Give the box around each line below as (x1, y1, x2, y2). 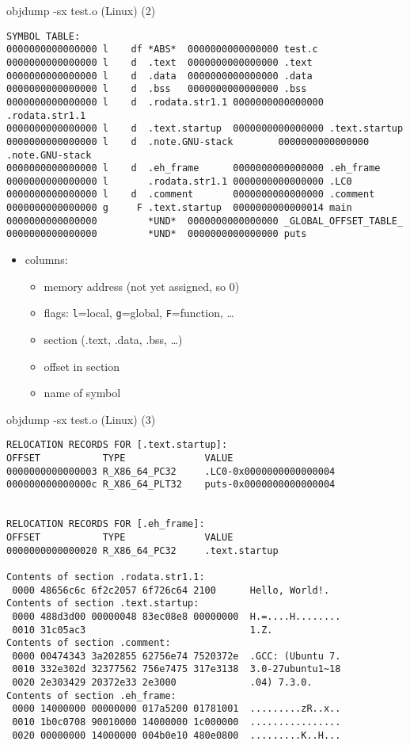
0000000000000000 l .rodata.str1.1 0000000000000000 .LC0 (6, 175, 352, 187)
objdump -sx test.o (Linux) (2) (6, 2, 156, 18)
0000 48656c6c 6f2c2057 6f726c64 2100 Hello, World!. (12, 584, 330, 596)
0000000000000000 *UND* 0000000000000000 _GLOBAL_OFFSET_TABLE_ (6, 215, 404, 227)
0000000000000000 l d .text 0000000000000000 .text (6, 56, 313, 68)
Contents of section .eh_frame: (6, 690, 177, 701)
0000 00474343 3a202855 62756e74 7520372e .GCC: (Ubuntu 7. (12, 650, 341, 662)
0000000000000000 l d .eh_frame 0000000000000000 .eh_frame (6, 162, 381, 174)
